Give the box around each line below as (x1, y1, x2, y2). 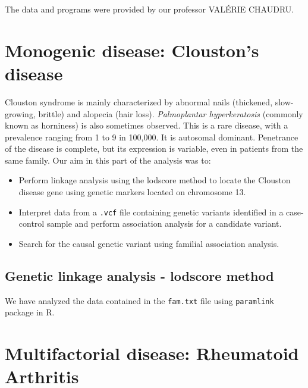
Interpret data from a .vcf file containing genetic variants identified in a (18, 205, 284, 218)
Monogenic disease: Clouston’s (5, 37, 259, 62)
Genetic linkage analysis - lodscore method (5, 266, 274, 284)
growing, (5, 107, 36, 120)
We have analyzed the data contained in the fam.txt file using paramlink (5, 294, 274, 306)
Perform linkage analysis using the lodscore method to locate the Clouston (18, 174, 291, 186)
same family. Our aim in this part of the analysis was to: (5, 154, 211, 166)
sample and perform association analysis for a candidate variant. (46, 217, 282, 230)
